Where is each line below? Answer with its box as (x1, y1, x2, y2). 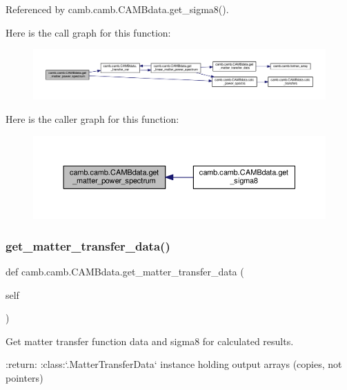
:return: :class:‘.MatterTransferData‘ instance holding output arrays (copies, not (6, 357, 342, 371)
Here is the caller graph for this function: (6, 112, 179, 126)
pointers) (6, 370, 43, 384)
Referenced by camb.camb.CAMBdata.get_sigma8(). (6, 2, 229, 16)
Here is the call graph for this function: (6, 25, 171, 39)
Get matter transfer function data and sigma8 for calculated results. (6, 333, 294, 348)
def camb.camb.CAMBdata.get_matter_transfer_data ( (6, 264, 244, 278)
